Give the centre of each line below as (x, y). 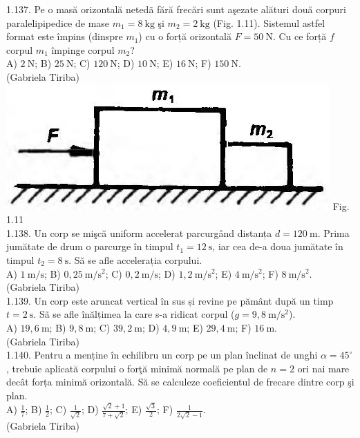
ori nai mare (323, 368)
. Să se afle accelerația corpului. (135, 259)
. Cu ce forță (300, 36)
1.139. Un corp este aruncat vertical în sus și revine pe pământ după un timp (170, 300)
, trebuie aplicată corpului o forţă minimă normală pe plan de (137, 368)
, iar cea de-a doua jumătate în (278, 246)
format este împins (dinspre (65, 36)
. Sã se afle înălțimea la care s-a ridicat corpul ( (134, 314)
